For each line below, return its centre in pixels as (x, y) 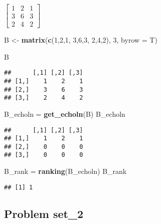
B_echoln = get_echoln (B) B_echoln (65, 114)
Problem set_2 (44, 213)
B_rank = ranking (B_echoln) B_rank (65, 171)
